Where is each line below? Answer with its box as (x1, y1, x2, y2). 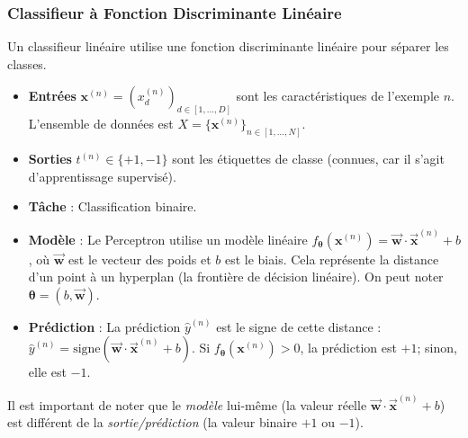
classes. (7, 54, 47, 73)
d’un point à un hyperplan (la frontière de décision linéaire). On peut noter (28, 267, 444, 286)
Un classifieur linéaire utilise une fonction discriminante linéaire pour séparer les (7, 37, 449, 56)
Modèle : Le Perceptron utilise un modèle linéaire (28, 229, 308, 248)
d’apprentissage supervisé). (28, 166, 176, 185)
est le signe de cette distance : (216, 317, 382, 335)
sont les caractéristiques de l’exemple (236, 86, 440, 105)
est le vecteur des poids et (68, 249, 211, 268)
